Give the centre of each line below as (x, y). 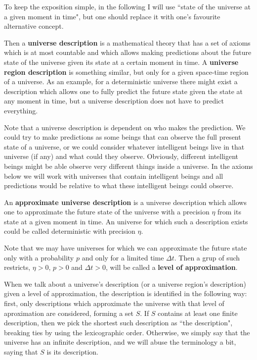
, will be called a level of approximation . (171, 267)
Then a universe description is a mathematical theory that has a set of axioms (127, 42)
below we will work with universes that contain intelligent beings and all (114, 176)
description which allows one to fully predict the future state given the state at (124, 91)
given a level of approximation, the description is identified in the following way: (126, 293)
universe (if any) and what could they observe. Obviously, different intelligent (121, 156)
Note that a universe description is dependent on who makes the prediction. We (125, 127)
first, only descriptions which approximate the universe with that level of (114, 303)
